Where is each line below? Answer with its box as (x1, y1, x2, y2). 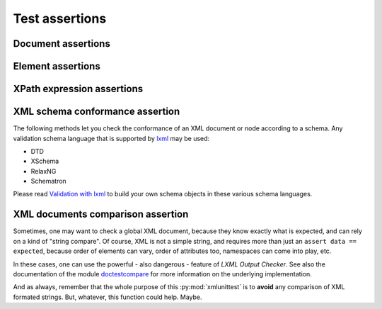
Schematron (30, 177, 66, 186)
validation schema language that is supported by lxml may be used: (13, 134, 210, 142)
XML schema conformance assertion (13, 106, 180, 118)
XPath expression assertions (13, 83, 144, 95)
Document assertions (13, 38, 111, 50)
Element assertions (13, 60, 100, 72)
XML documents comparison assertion (13, 208, 189, 220)
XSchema (30, 157, 59, 166)
